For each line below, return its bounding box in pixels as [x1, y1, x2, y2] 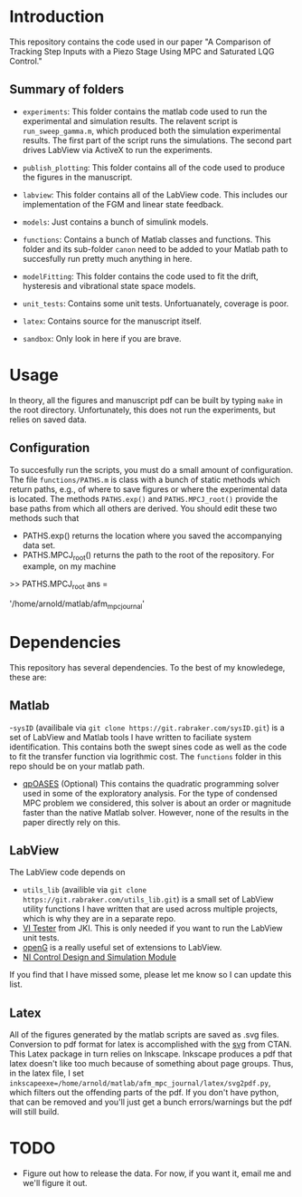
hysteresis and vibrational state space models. [22, 280, 196, 291]
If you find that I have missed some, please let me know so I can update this [9, 970, 292, 980]
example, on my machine [22, 561, 117, 572]
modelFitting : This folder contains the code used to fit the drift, [22, 270, 260, 282]
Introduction [9, 6, 105, 27]
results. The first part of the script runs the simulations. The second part [22, 134, 292, 146]
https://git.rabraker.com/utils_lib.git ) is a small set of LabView [22, 894, 274, 905]
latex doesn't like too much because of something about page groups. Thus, [9, 1058, 294, 1069]
